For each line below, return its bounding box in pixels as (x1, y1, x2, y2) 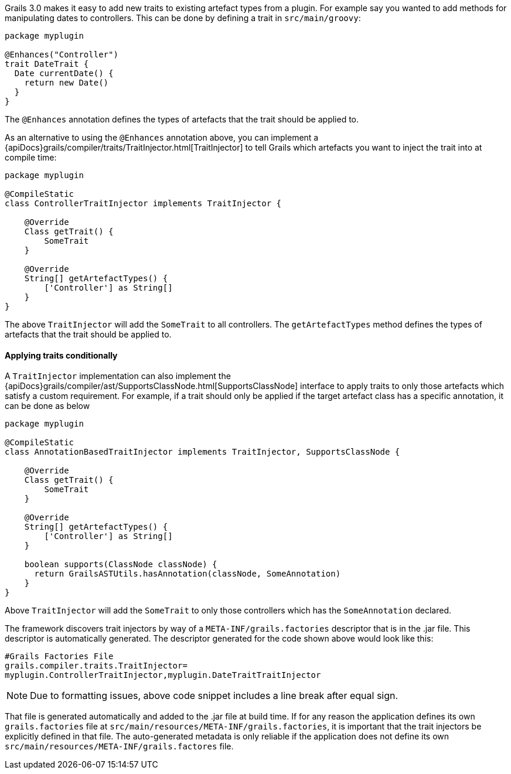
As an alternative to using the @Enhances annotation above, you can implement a (5, 132, 319, 142)
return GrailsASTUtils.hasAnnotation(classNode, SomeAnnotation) (34, 569, 341, 579)
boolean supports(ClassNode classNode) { (24, 560, 217, 570)
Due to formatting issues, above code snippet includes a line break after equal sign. (30, 690, 398, 702)
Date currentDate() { (14, 69, 114, 78)
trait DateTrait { (5, 59, 89, 69)
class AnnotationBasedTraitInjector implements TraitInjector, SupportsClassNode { (5, 447, 400, 457)
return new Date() (24, 78, 109, 87)
